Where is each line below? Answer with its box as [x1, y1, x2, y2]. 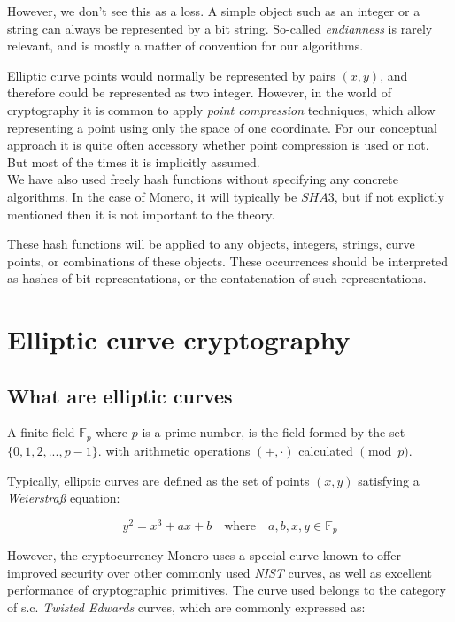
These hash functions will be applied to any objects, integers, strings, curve [7, 234, 415, 253]
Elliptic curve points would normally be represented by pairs [7, 65, 335, 84]
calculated [298, 441, 353, 459]
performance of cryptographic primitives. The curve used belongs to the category [7, 580, 446, 599]
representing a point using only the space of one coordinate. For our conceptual [7, 118, 437, 136]
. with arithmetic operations [97, 441, 251, 459]
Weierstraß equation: [7, 488, 120, 507]
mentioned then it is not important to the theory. [7, 204, 275, 223]
